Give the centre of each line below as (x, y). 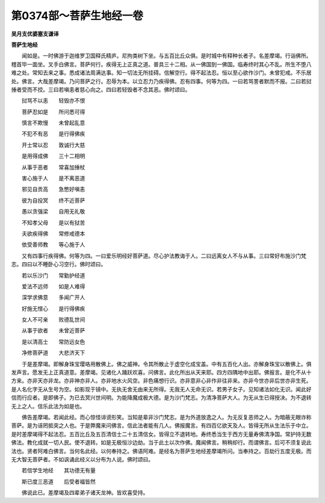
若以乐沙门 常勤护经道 (53, 275)
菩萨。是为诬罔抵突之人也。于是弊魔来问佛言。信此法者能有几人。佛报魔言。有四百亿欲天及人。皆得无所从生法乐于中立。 (161, 426)
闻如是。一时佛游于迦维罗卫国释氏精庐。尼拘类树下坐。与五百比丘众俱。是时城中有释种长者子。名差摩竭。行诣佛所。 (166, 56)
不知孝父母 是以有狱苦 (53, 223)
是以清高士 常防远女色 (53, 341)
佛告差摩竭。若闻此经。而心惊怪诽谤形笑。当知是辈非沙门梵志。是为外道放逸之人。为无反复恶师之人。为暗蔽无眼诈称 (166, 417)
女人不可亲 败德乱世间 (53, 320)
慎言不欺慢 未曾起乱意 (53, 123)
